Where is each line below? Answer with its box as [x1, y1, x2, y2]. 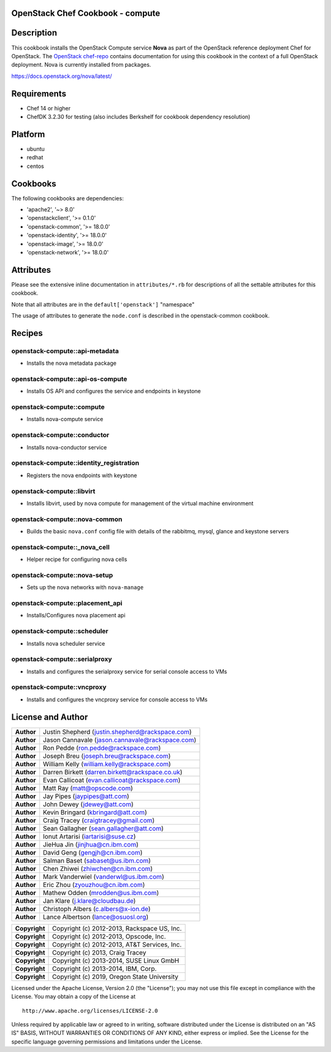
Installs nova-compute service [26, 416, 104, 423]
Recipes [11, 328, 43, 338]
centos [26, 162, 44, 170]
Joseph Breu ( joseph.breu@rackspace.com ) [43, 752, 171, 760]
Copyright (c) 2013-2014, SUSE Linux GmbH [52, 956, 180, 965]
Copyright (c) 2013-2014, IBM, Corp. [52, 964, 157, 973]
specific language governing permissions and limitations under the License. [11, 1038, 202, 1045]
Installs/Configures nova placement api [26, 612, 126, 619]
